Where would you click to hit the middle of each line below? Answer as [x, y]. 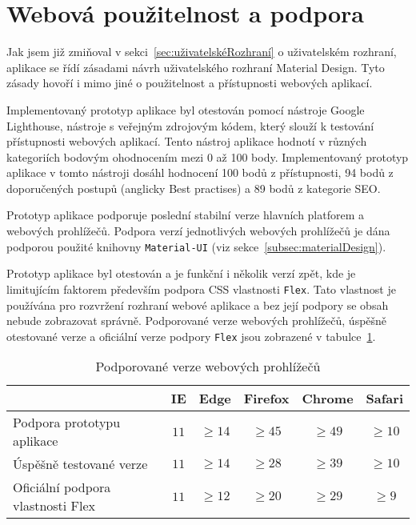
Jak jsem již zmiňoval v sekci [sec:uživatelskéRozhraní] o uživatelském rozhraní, [202, 52]
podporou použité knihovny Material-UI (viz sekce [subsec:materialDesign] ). [196, 246]
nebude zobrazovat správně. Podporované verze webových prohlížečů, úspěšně [197, 321]
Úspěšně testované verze [80, 464]
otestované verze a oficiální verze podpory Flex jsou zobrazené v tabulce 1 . [191, 336]
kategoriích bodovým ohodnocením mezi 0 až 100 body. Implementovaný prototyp [208, 156]
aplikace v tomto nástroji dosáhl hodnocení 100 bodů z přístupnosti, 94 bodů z [200, 172]
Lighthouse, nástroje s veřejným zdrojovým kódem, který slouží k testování [190, 125]
